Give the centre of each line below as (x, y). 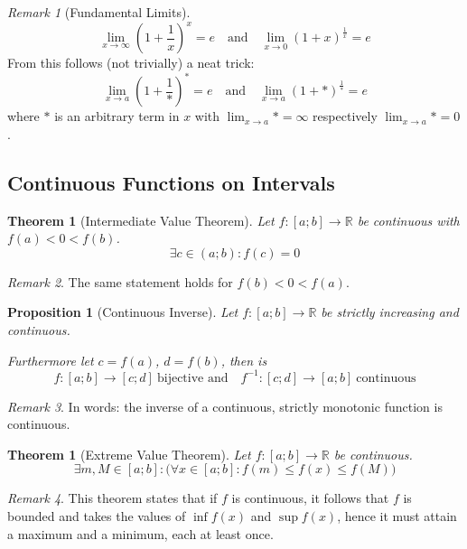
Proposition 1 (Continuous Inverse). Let (123, 312)
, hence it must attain (397, 516)
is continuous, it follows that (310, 498)
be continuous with (408, 220)
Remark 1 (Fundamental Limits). (99, 12)
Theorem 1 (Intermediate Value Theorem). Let (141, 220)
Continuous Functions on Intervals (171, 182)
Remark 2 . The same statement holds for (120, 281)
